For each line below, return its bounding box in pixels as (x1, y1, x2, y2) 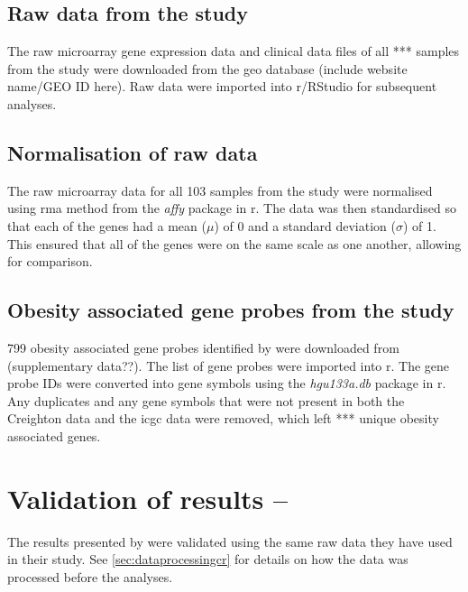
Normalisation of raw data (7, 138, 258, 166)
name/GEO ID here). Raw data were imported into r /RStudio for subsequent (7, 77, 437, 96)
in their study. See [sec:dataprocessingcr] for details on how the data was (7, 550, 408, 569)
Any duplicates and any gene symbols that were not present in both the (7, 391, 405, 410)
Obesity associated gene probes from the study (7, 296, 454, 324)
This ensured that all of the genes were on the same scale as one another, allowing (7, 234, 462, 253)
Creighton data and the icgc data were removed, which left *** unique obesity (7, 409, 439, 428)
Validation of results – (7, 479, 289, 516)
